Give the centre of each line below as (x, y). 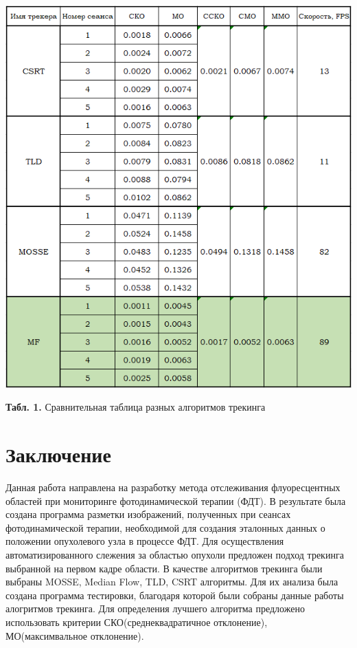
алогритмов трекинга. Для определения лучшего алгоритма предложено (155, 608)
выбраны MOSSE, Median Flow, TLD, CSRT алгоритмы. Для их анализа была (172, 582)
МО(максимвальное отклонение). (75, 635)
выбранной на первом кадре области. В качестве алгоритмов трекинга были (164, 568)
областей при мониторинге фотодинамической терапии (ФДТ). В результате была (176, 500)
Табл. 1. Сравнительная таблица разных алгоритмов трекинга (136, 407)
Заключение (58, 454)
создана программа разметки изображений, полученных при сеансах (148, 514)
